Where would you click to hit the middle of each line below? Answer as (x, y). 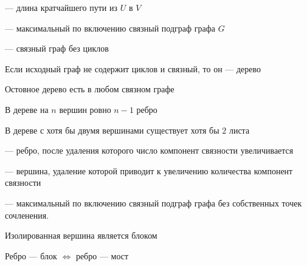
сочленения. (27, 215)
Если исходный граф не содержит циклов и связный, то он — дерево (133, 68)
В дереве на (27, 109)
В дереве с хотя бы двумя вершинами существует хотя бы (112, 130)
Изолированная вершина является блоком (81, 235)
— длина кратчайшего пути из (61, 7)
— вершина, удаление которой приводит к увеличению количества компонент (149, 170)
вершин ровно (85, 109)
